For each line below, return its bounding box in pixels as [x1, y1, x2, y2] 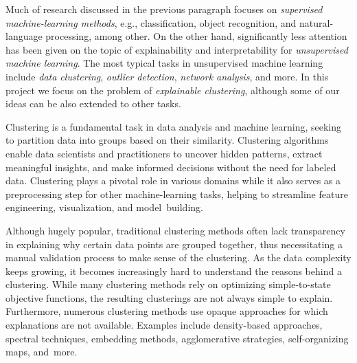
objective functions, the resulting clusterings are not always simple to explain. [5, 290, 333, 305]
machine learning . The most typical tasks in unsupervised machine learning [5, 56, 323, 70]
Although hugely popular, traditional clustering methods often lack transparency [5, 223, 345, 237]
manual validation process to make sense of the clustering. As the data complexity [5, 250, 352, 265]
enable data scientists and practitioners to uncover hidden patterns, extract [5, 146, 323, 160]
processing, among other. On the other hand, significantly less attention [45, 29, 347, 43]
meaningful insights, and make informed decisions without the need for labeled [5, 159, 336, 174]
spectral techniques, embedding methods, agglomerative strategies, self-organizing [5, 331, 349, 345]
